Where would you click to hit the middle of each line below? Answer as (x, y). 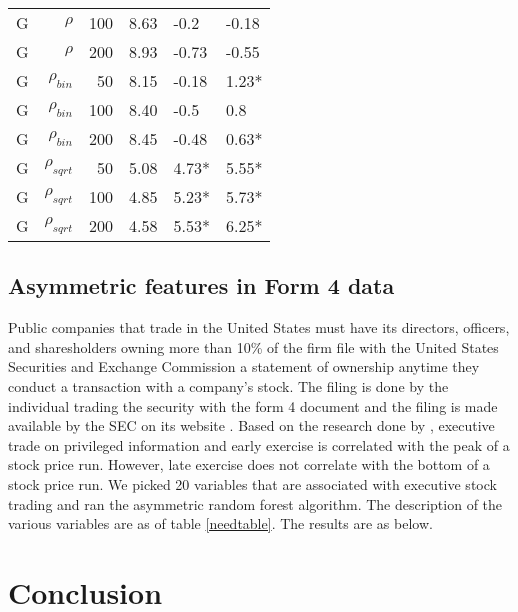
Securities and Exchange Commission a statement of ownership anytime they (244, 366)
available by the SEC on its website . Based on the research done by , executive (251, 425)
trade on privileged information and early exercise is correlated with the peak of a (259, 444)
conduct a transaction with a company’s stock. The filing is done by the (228, 385)
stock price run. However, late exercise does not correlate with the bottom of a (249, 464)
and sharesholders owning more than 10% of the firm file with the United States (253, 346)
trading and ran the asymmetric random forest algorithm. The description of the (255, 503)
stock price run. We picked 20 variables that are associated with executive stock (252, 483)
